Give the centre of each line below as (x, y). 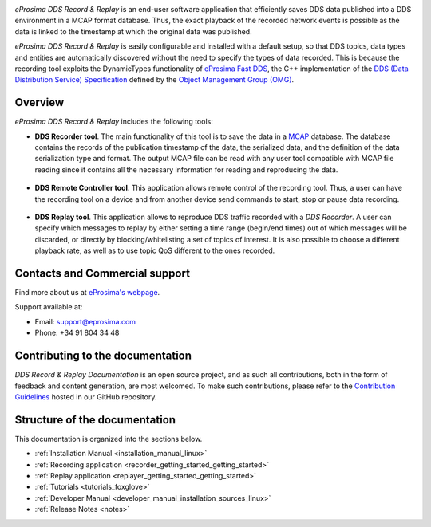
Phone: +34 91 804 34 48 (77, 333)
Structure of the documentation (95, 420)
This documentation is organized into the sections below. (109, 439)
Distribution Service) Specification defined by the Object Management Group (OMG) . (154, 80)
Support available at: (49, 307)
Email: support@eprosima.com (85, 321)
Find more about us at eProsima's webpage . (87, 293)
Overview (40, 102)
